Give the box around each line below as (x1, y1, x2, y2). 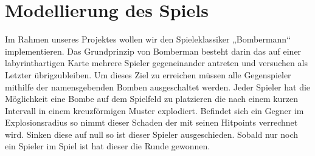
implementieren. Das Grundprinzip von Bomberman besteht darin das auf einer (5, 44, 302, 57)
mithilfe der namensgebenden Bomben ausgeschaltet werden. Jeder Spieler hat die (5, 80, 311, 93)
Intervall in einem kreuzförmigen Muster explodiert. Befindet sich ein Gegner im (5, 104, 304, 117)
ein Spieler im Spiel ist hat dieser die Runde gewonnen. (5, 140, 210, 152)
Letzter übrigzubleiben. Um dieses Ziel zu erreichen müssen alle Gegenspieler (5, 68, 291, 81)
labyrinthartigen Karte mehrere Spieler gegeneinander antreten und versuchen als (5, 56, 308, 69)
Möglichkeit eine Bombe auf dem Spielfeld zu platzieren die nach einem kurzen (5, 92, 299, 105)
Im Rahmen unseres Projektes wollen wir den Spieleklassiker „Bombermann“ (5, 33, 291, 46)
